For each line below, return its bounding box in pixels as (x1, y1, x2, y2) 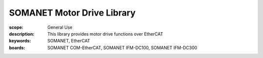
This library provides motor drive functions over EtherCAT (47, 31, 163, 37)
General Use (47, 24, 73, 30)
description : (9, 31, 35, 37)
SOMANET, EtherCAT (47, 38, 90, 44)
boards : (9, 44, 25, 51)
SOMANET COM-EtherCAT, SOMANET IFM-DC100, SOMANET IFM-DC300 (47, 44, 197, 51)
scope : (9, 24, 24, 30)
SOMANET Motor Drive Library (9, 7, 136, 18)
